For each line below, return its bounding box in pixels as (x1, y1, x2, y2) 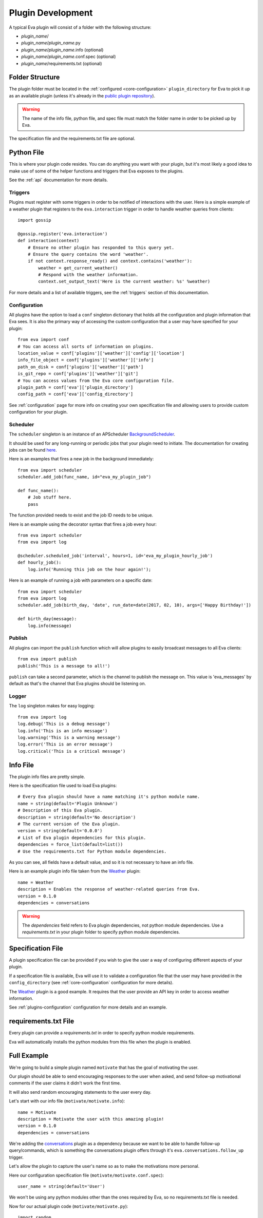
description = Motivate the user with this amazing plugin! (18, 1116, 164, 1122)
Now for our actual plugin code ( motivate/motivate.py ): (9, 1203, 129, 1209)
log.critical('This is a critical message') (18, 748, 126, 754)
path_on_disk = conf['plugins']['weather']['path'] (18, 364, 144, 370)
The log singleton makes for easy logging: (9, 703, 95, 709)
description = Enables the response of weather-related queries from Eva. (18, 887, 200, 892)
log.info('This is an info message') (18, 728, 108, 733)
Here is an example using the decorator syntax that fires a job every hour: (9, 521, 157, 527)
